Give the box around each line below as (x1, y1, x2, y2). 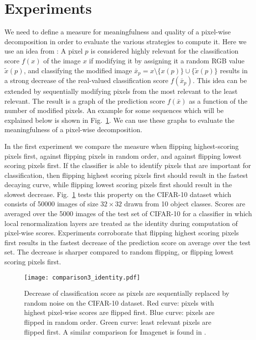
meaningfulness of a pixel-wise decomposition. (4, 124, 142, 135)
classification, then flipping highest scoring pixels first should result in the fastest (4, 170, 248, 180)
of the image (43, 55, 81, 65)
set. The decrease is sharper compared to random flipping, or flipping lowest (4, 247, 234, 257)
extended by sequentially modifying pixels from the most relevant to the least (4, 85, 238, 96)
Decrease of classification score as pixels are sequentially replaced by (24, 288, 229, 298)
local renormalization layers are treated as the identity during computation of (4, 218, 238, 228)
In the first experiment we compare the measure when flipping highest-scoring (4, 141, 239, 151)
